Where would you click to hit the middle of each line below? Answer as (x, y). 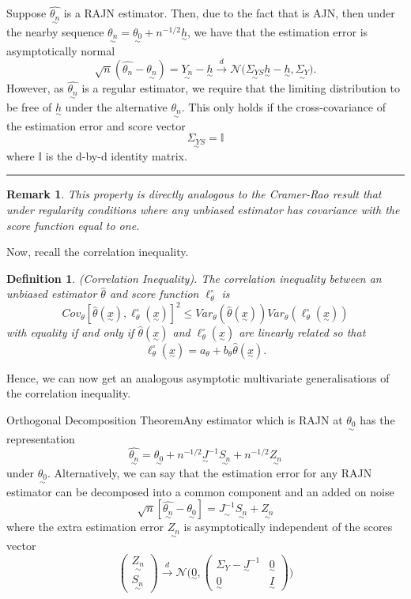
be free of (29, 106)
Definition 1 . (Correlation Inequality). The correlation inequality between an (194, 278)
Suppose (26, 13)
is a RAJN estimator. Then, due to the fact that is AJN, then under (229, 13)
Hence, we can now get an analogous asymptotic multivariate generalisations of (198, 377)
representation (41, 438)
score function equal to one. (73, 225)
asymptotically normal (61, 50)
